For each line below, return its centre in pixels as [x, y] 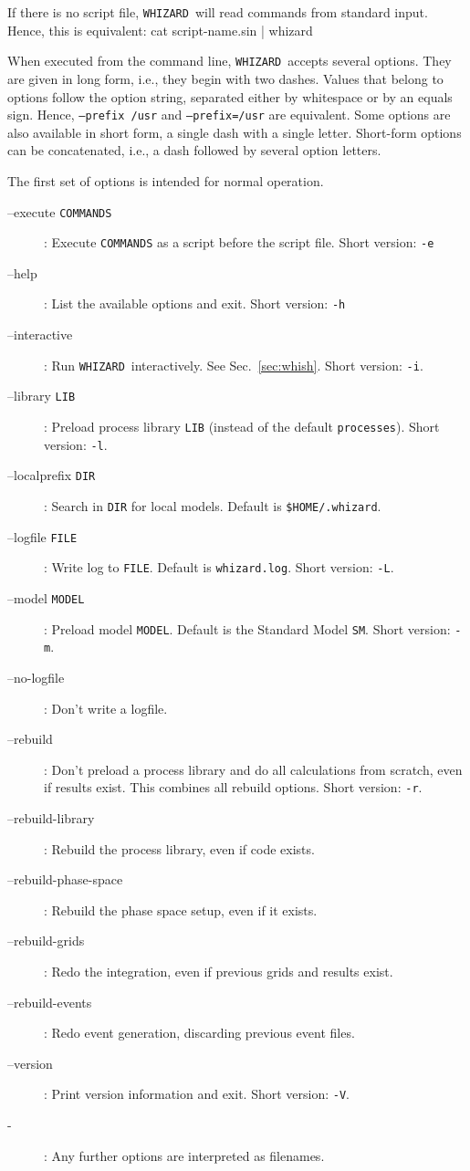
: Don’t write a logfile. [106, 708]
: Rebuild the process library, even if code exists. [179, 848]
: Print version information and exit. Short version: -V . [197, 1094]
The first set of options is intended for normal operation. [166, 180]
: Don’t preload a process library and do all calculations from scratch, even [253, 769]
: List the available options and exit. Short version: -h [195, 303]
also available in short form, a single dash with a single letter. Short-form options [235, 132]
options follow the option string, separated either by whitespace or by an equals [230, 96]
